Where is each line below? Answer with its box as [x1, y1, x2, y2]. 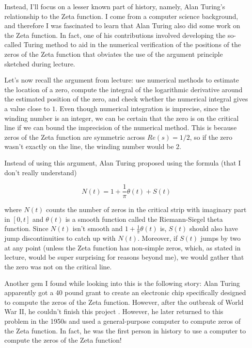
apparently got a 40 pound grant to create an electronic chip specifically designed [4, 287, 246, 298]
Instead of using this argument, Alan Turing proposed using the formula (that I [4, 157, 241, 167]
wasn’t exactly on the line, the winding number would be [4, 141, 174, 151]
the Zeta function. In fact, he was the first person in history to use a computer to [4, 325, 246, 335]
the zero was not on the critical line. [4, 261, 112, 271]
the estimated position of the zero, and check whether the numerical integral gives [4, 94, 248, 104]
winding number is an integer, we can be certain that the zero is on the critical [4, 113, 239, 123]
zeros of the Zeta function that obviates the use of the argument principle [4, 49, 223, 59]
